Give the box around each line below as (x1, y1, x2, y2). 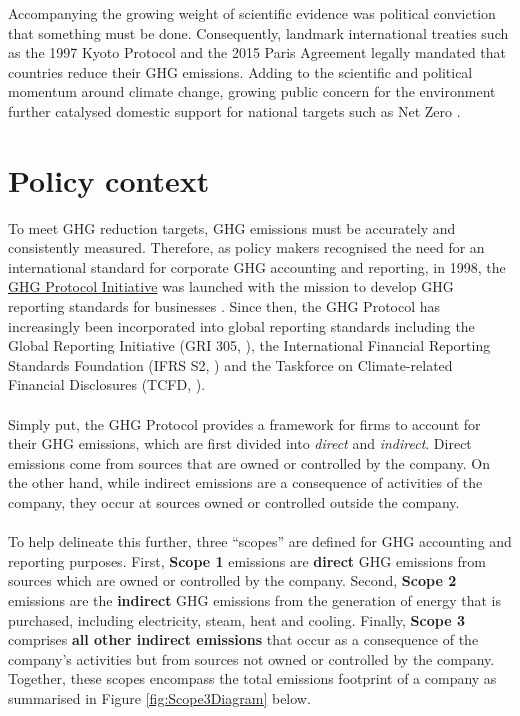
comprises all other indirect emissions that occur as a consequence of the (8, 629, 479, 650)
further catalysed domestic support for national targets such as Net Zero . (8, 100, 461, 121)
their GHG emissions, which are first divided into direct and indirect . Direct (8, 433, 472, 454)
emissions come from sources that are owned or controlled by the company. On (8, 452, 490, 473)
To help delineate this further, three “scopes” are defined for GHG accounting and (8, 531, 512, 552)
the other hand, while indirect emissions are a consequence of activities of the (8, 472, 483, 493)
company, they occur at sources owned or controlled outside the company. (8, 492, 460, 512)
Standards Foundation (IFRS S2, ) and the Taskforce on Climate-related (8, 354, 453, 375)
